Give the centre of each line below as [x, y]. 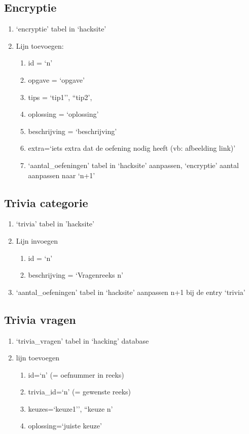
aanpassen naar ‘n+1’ [62, 175]
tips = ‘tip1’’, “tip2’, [60, 97]
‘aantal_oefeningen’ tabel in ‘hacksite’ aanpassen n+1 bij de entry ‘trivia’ [131, 292]
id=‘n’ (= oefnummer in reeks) [76, 374]
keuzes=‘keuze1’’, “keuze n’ [70, 408]
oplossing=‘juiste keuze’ [65, 426]
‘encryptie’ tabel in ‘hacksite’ [61, 29]
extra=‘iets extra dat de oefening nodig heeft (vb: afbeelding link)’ [132, 148]
